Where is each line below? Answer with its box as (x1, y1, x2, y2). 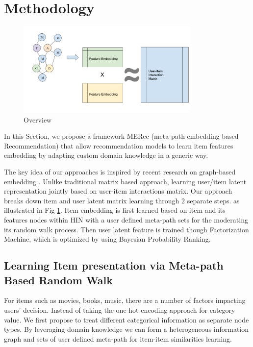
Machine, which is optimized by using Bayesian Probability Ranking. (4, 234, 211, 244)
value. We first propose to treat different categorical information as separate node (4, 314, 249, 324)
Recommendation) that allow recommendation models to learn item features (4, 140, 233, 150)
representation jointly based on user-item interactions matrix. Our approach (4, 186, 232, 196)
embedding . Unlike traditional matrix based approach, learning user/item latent (4, 176, 247, 186)
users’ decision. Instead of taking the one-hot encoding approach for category (4, 304, 235, 315)
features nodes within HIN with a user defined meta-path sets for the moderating (4, 215, 248, 225)
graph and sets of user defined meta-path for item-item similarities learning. (4, 333, 232, 344)
